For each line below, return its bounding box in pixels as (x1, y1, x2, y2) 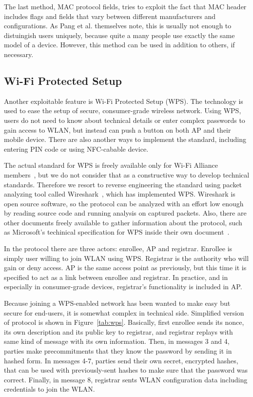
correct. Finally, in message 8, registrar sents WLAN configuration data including (4, 374, 248, 384)
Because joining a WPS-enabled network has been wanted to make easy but (4, 298, 231, 308)
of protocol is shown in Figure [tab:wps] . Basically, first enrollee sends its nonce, (4, 317, 244, 327)
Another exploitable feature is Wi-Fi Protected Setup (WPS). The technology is (4, 96, 243, 106)
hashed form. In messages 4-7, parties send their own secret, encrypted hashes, (4, 355, 238, 365)
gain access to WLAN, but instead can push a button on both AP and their (4, 124, 231, 135)
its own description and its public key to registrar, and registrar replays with (4, 326, 233, 337)
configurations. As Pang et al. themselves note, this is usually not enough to (4, 20, 232, 31)
